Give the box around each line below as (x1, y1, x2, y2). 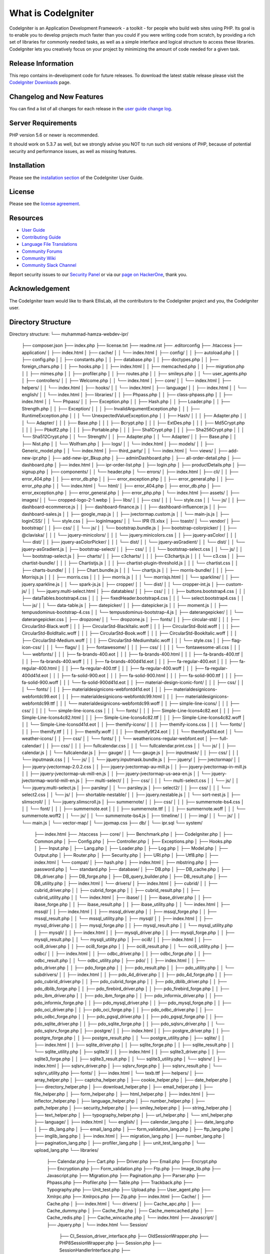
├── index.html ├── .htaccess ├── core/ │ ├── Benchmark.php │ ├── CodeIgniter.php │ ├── (34, 831, 232, 837)
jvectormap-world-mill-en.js (21, 777, 80, 783)
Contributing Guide (21, 234, 61, 240)
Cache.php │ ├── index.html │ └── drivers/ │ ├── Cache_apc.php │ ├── (46, 1200, 201, 1206)
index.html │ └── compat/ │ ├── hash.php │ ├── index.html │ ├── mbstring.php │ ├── (34, 859, 218, 865)
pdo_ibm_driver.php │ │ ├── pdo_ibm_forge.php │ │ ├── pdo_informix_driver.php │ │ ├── (34, 993, 222, 999)
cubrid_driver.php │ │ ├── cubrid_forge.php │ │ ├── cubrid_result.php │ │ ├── (34, 887, 200, 893)
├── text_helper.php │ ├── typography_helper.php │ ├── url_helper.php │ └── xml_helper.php (34, 1112, 232, 1118)
